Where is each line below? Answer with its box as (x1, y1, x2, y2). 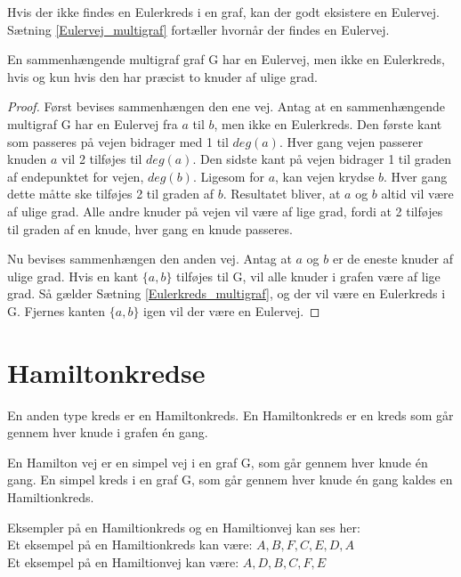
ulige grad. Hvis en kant (7, 266, 139, 285)
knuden (7, 150, 47, 168)
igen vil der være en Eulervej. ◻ (143, 301, 320, 320)
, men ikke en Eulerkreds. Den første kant (214, 114, 442, 133)
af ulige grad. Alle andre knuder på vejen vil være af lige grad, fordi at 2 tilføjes (7, 201, 443, 220)
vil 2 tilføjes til (61, 150, 142, 168)
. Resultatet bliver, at (222, 184, 341, 203)
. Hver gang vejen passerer (279, 132, 424, 150)
